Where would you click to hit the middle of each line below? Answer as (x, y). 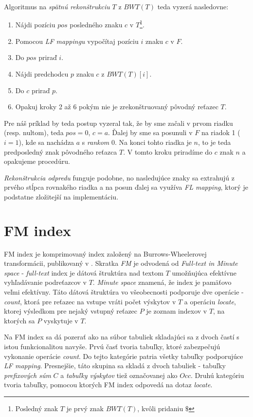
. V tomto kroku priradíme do (168, 151)
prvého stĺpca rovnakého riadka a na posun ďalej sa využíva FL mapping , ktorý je (126, 187)
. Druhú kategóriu (217, 375)
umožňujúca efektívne (204, 272)
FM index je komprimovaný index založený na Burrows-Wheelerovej (105, 253)
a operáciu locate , (210, 301)
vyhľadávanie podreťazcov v (45, 282)
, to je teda (214, 142)
